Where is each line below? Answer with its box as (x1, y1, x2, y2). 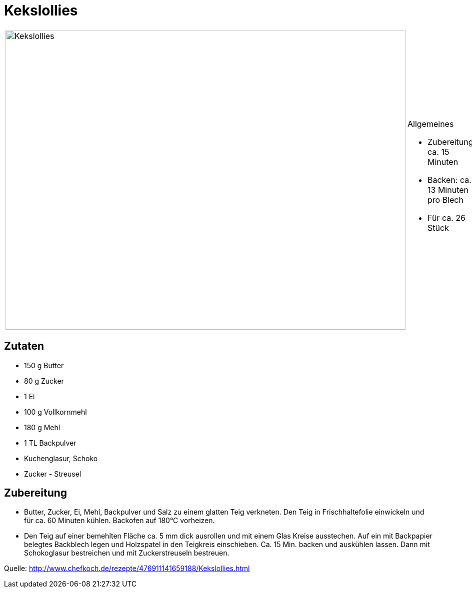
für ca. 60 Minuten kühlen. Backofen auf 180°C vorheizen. (24, 516, 215, 525)
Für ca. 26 (427, 212, 465, 223)
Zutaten (4, 340, 44, 353)
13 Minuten (427, 184, 468, 195)
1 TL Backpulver (24, 438, 76, 447)
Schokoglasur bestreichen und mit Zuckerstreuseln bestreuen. (24, 549, 229, 558)
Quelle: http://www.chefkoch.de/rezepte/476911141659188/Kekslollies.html (4, 564, 250, 573)
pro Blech (427, 194, 463, 205)
